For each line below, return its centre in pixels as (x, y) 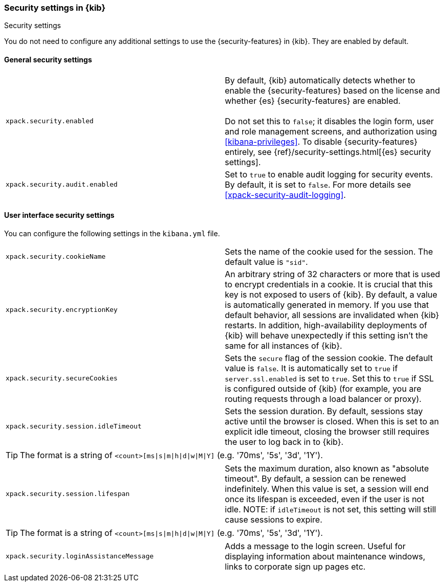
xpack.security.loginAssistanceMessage (80, 556)
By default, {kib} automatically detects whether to (320, 80)
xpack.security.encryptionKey (62, 310)
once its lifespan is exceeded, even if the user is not (325, 499)
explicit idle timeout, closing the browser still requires (327, 431)
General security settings (48, 59)
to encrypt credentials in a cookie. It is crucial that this (329, 284)
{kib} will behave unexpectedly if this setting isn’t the (326, 335)
